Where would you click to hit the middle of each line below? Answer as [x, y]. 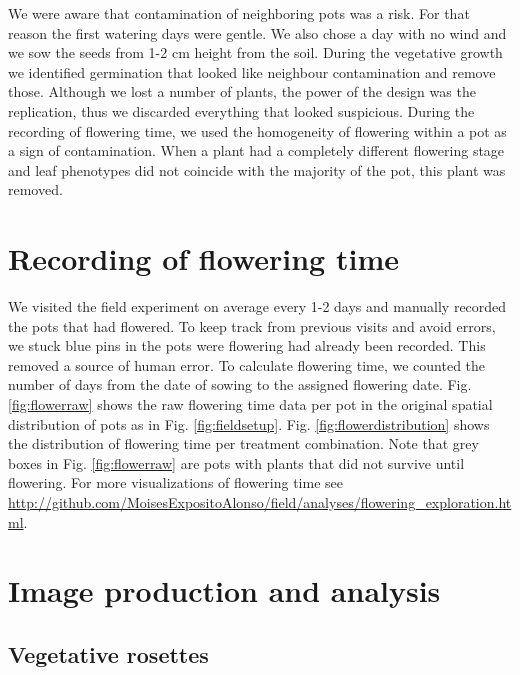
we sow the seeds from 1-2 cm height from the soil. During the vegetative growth [255, 52]
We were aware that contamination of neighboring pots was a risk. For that [239, 13]
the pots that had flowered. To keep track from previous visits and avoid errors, [252, 325]
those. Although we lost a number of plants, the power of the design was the [242, 91]
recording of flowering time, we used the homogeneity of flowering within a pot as [257, 130]
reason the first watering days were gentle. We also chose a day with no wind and [257, 32]
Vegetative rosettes [108, 653]
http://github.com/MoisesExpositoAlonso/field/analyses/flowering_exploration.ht [260, 502]
